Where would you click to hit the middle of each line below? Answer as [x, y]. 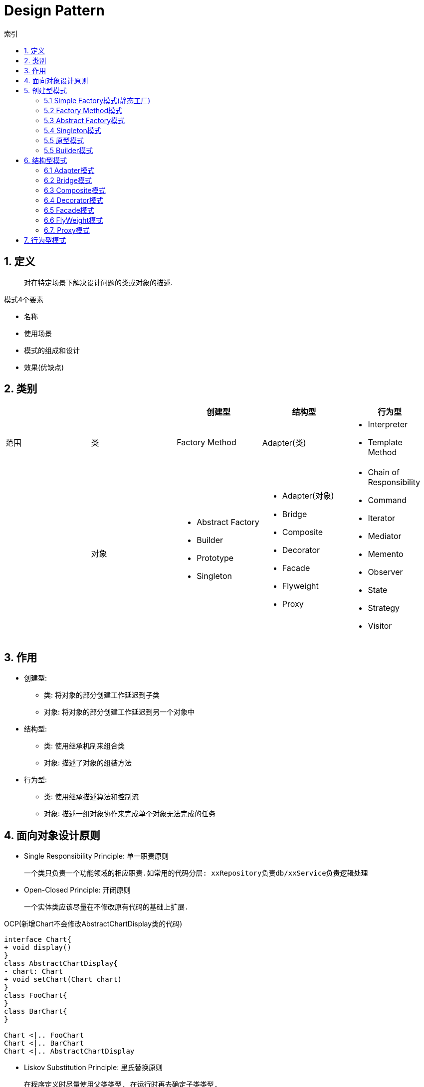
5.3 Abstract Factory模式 [84, 120]
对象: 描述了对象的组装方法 [88, 763]
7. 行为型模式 [45, 240]
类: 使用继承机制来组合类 [84, 746]
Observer [385, 572]
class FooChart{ [36, 996]
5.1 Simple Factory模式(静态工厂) [97, 100]
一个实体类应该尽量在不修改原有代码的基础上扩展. [106, 907]
